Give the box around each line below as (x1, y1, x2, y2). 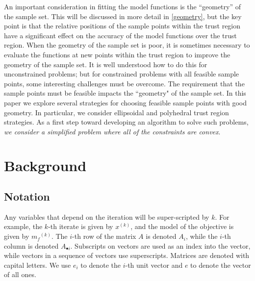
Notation (4, 189, 50, 204)
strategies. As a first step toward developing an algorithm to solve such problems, (4, 117, 249, 127)
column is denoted (4, 240, 59, 251)
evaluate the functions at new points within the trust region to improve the (4, 49, 230, 59)
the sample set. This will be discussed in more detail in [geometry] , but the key (4, 11, 242, 21)
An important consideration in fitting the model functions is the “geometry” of (4, 1, 241, 11)
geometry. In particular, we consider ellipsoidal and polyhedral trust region (4, 107, 229, 117)
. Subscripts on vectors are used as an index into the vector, (70, 240, 251, 251)
